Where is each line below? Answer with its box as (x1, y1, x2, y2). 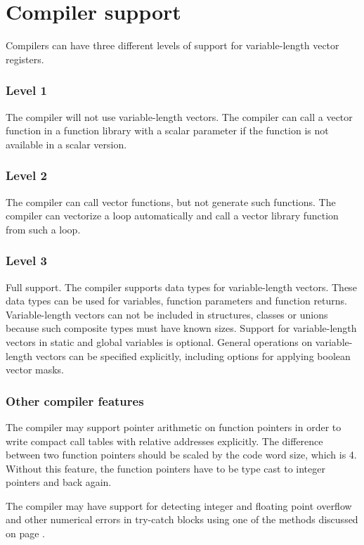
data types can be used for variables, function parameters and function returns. (6, 293, 347, 308)
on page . (6, 526, 45, 541)
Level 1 (6, 82, 47, 99)
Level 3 (6, 252, 47, 269)
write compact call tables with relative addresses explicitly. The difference (6, 433, 323, 448)
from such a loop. (6, 222, 81, 236)
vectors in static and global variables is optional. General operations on (6, 334, 313, 349)
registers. (6, 51, 44, 66)
